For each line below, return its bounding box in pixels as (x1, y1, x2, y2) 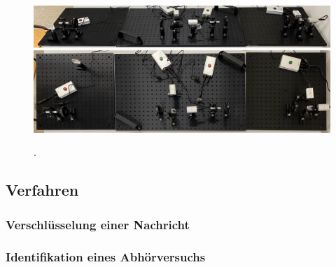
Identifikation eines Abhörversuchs (6, 247, 206, 265)
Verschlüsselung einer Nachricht (6, 215, 190, 233)
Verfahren (6, 179, 79, 201)
